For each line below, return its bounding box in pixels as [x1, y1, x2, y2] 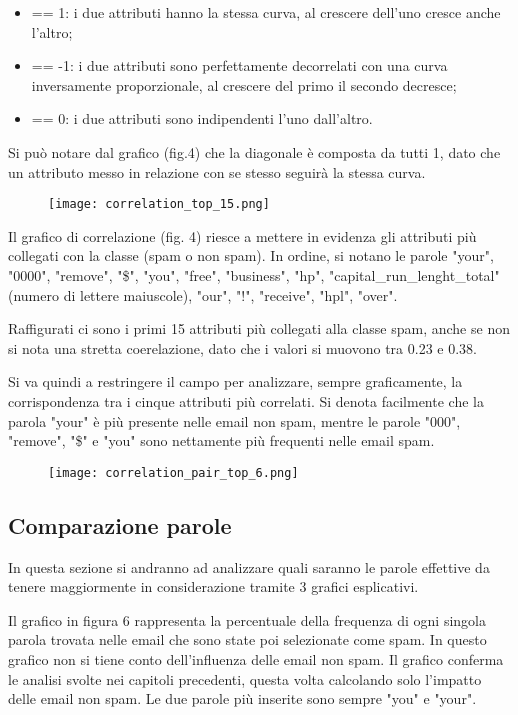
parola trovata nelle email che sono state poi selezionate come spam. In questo [8, 629, 487, 650]
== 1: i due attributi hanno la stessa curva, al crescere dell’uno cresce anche [31, 2, 501, 22]
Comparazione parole [8, 509, 232, 540]
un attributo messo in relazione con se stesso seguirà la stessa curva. [8, 161, 426, 182]
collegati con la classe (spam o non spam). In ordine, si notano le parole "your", [8, 245, 494, 266]
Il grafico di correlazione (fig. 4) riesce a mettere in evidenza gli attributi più [8, 225, 477, 246]
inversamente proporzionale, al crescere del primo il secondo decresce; [31, 74, 457, 95]
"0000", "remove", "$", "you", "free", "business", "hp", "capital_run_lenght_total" [8, 265, 500, 285]
